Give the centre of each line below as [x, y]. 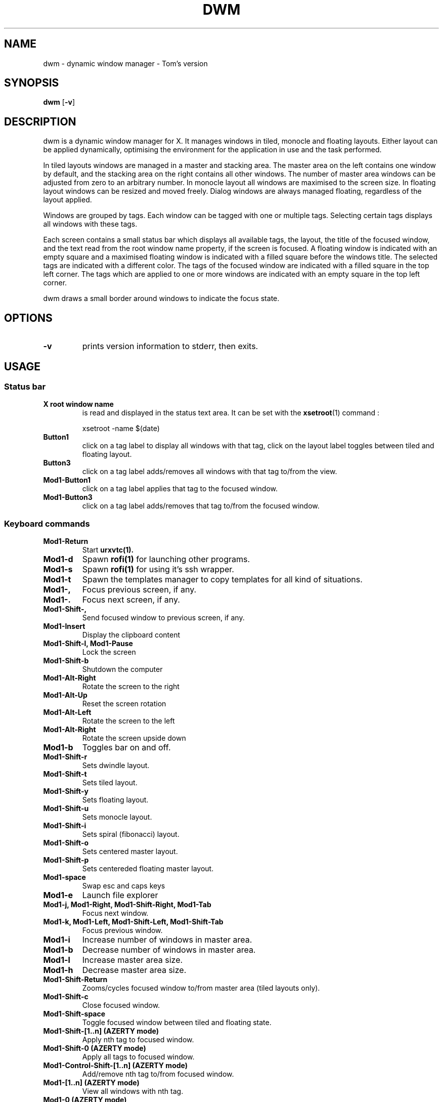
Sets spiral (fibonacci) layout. [131, 834]
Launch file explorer [120, 895]
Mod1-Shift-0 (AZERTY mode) [95, 1048]
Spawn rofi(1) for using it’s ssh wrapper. [158, 569]
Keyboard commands [47, 523]
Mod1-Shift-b [66, 661]
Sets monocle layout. [117, 817]
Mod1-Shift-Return [75, 980]
